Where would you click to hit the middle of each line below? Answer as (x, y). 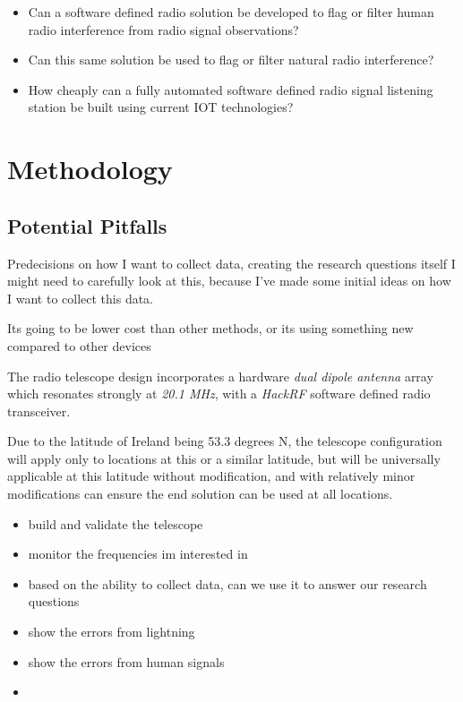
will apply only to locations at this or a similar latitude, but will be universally (224, 458)
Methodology (90, 169)
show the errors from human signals (126, 661)
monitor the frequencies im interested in (138, 554)
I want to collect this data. (81, 298)
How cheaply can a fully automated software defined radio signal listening (231, 89)
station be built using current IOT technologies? (161, 107)
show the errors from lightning (111, 632)
